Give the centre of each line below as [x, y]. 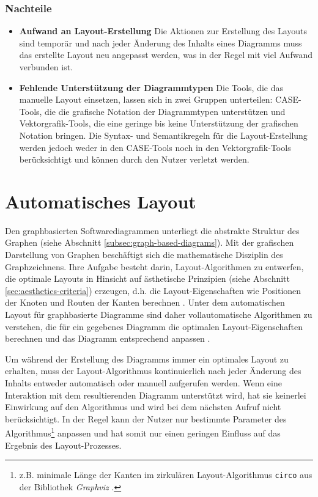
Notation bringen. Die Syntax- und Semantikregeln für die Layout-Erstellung [163, 135]
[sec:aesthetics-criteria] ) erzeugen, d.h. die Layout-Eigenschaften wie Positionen [153, 290]
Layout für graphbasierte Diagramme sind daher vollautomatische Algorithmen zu [159, 315]
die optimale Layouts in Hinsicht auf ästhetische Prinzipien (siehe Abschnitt [148, 278]
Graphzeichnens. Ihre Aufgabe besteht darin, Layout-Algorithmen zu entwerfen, [154, 266]
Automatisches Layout [101, 201]
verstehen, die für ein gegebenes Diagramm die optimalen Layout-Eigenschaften [154, 326]
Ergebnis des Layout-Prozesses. [63, 445]
